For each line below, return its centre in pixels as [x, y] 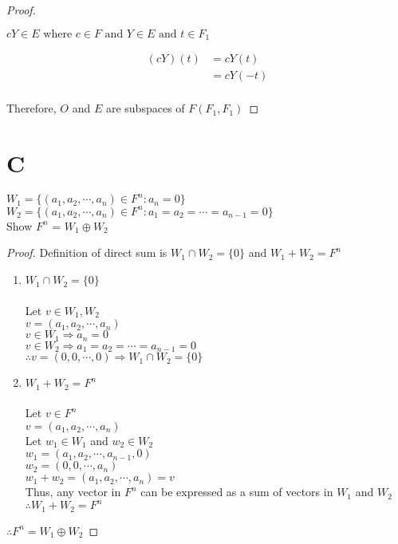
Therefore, [32, 108]
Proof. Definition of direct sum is [87, 252]
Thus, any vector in [73, 492]
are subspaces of [145, 108]
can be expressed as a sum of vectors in [237, 492]
